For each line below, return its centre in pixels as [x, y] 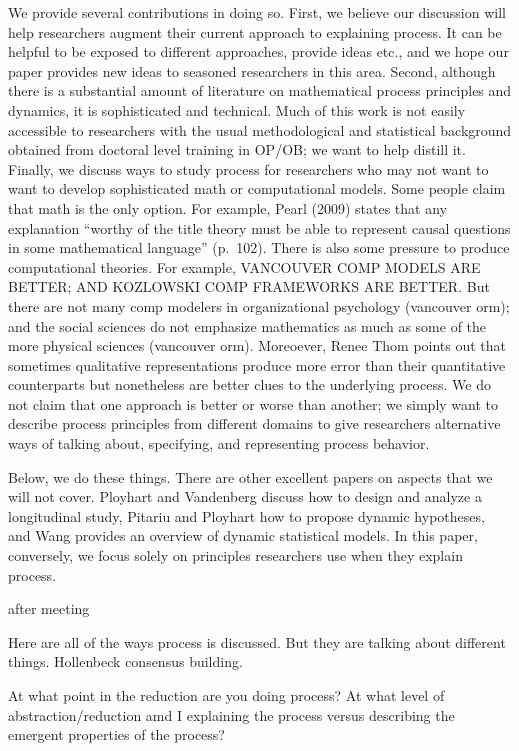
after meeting [49, 608]
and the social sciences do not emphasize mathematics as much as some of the [247, 325]
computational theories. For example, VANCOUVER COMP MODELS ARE [244, 266]
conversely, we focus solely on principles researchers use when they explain [235, 555]
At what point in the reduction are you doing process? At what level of [226, 695]
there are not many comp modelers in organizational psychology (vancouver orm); [259, 305]
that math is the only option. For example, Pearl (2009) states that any [227, 207]
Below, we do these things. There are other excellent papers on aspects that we [250, 476]
